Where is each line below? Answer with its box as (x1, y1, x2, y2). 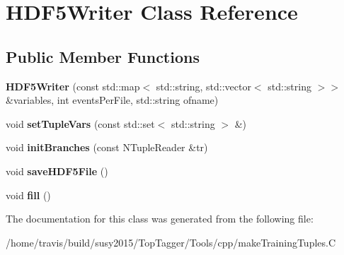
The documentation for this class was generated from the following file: (6, 211, 314, 226)
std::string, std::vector (156, 78, 251, 93)
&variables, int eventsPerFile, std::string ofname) (6, 93, 219, 107)
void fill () (6, 187, 51, 202)
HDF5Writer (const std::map (6, 78, 140, 93)
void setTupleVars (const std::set (6, 116, 155, 131)
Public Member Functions (6, 45, 200, 67)
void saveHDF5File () (6, 163, 108, 178)
